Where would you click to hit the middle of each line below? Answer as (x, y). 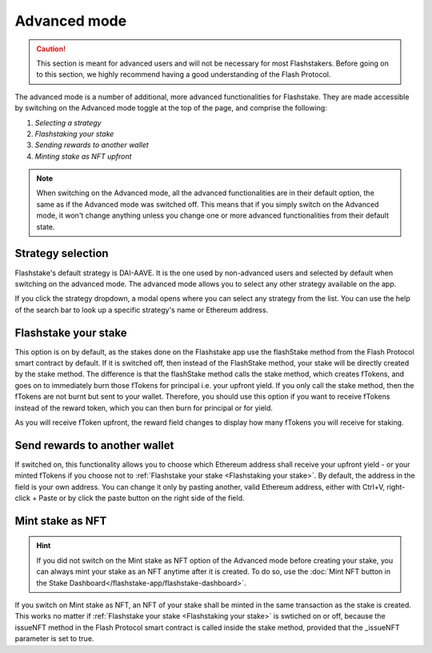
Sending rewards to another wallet (92, 145)
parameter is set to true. (54, 639)
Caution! (51, 49)
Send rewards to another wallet (94, 445)
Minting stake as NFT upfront (83, 156)
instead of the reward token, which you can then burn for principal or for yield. (144, 407)
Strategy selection (62, 253)
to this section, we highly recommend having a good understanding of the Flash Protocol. (184, 74)
